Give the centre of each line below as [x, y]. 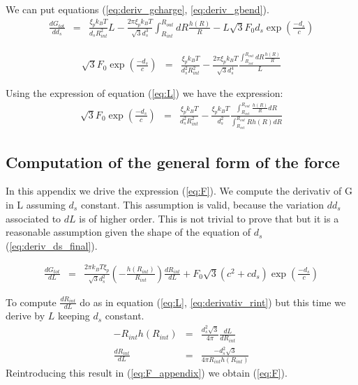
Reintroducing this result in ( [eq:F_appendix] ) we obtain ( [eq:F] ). [147, 372]
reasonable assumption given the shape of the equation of [128, 232]
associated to [33, 218]
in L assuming [36, 204]
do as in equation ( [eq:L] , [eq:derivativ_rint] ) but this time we [213, 302]
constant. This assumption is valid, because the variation [202, 204]
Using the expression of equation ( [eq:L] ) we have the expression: [144, 93]
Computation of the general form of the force [173, 161]
